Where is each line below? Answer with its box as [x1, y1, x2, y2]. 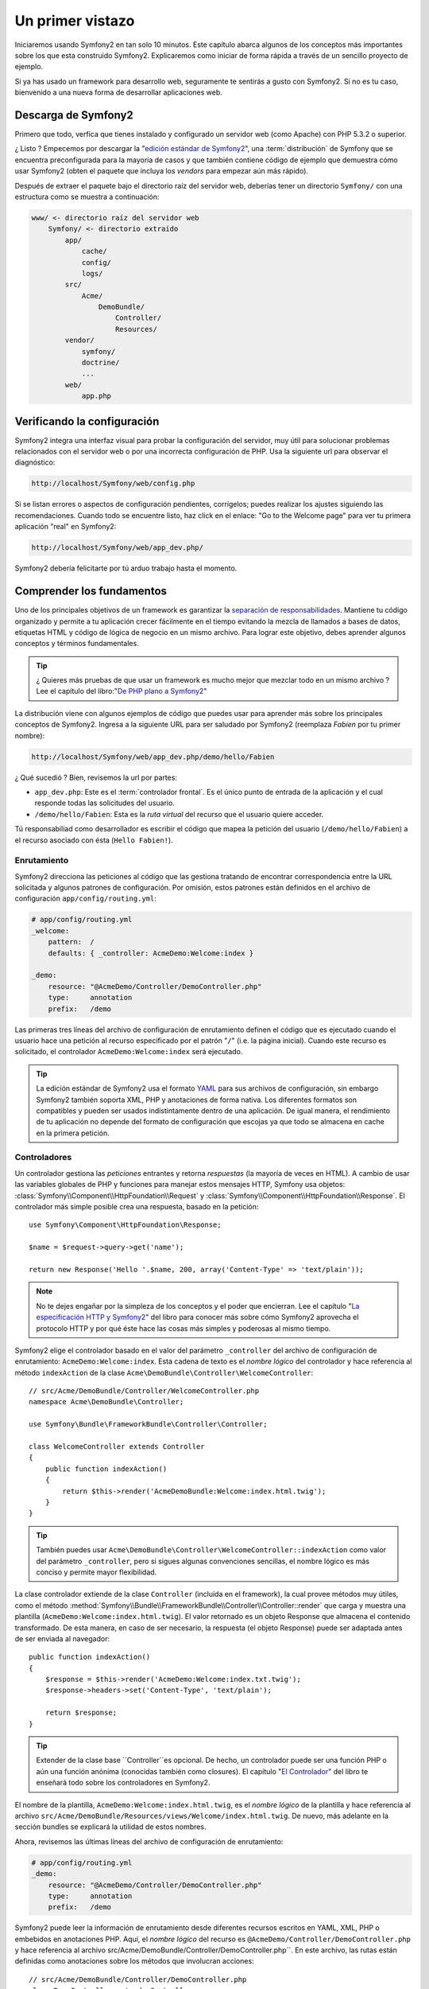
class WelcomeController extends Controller [29, 1442, 206, 1451]
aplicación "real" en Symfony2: [14, 522, 117, 531]
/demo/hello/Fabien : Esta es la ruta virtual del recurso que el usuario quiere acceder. [34, 809, 324, 819]
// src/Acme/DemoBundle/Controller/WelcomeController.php [29, 1387, 260, 1395]
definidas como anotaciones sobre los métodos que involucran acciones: [14, 1956, 254, 1966]
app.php [81, 391, 111, 401]
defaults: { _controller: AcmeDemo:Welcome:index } [48, 948, 254, 958]
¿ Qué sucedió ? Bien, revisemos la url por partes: [14, 773, 178, 782]
